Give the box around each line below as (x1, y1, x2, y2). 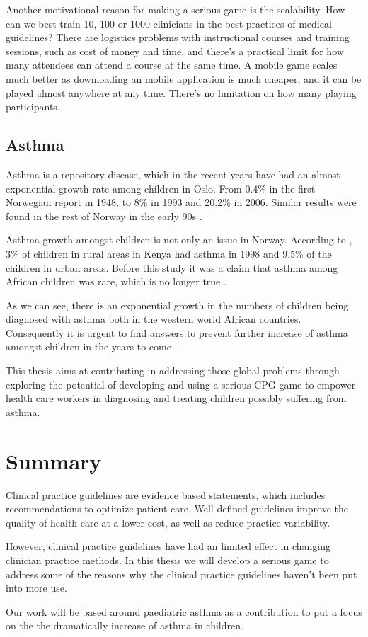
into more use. (6, 580, 67, 595)
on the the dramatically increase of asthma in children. (6, 618, 243, 633)
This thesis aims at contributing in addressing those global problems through (6, 363, 340, 378)
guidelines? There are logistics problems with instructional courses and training (6, 30, 350, 45)
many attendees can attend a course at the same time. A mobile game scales (6, 57, 338, 72)
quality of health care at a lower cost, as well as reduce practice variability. (6, 515, 330, 529)
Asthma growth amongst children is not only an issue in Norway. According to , (6, 232, 352, 247)
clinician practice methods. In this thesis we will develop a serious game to (6, 552, 329, 567)
